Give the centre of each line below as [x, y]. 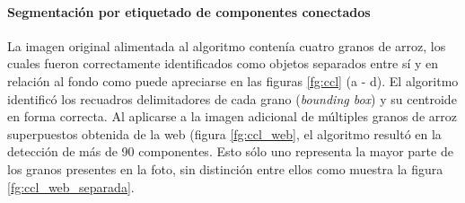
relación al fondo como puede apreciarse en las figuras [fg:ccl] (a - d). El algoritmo [233, 80]
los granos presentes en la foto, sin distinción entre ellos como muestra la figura [225, 168]
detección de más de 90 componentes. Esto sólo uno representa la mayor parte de [230, 151]
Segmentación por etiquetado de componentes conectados [189, 11]
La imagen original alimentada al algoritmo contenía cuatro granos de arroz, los [227, 45]
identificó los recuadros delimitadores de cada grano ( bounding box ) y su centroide [232, 98]
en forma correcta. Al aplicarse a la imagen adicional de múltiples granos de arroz [232, 116]
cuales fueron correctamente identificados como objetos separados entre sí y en [223, 63]
